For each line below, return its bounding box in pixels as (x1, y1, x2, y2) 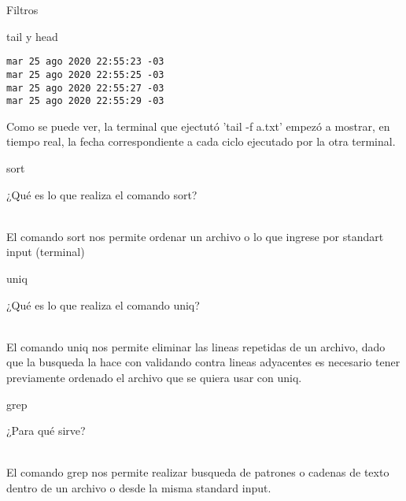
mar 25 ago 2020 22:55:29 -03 (6, 95, 164, 107)
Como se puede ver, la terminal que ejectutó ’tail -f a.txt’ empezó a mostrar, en (6, 117, 390, 134)
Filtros (6, 2, 39, 17)
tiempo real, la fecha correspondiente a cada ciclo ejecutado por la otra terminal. (6, 133, 396, 150)
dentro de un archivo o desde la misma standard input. (6, 479, 271, 495)
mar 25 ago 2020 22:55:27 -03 (6, 82, 164, 94)
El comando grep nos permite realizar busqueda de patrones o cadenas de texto (6, 464, 389, 481)
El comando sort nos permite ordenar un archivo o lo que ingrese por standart (6, 228, 384, 244)
